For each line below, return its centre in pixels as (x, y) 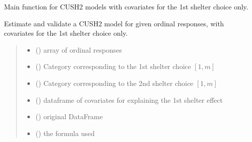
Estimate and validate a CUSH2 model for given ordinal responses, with (114, 23)
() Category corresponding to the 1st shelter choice (113, 66)
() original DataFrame (69, 116)
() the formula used (65, 133)
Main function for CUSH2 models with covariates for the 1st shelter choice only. (126, 6)
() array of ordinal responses (79, 49)
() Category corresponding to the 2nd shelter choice (115, 83)
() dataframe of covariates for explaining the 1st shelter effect (129, 100)
